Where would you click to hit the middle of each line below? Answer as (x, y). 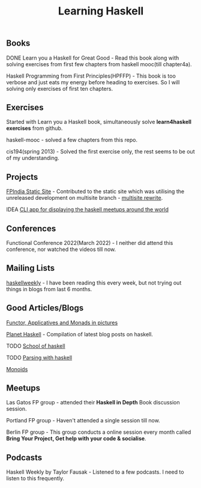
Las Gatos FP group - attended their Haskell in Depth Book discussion (93, 403)
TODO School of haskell (36, 346)
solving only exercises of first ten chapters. (59, 88)
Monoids (17, 369)
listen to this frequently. (35, 478)
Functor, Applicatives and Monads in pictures (62, 323)
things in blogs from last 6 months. (49, 289)
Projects (22, 177)
